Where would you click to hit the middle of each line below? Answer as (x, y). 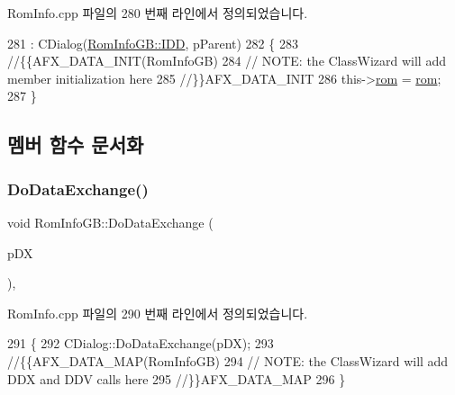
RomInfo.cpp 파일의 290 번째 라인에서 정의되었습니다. (158, 313)
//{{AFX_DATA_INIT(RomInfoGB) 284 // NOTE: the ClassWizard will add (227, 61)
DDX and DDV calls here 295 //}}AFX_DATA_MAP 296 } (177, 378)
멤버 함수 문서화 (76, 144)
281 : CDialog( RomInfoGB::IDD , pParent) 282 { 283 (153, 43)
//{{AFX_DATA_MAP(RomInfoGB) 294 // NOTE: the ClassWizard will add (228, 360)
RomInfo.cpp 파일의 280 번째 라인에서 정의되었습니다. (158, 13)
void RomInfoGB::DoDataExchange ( (110, 222)
